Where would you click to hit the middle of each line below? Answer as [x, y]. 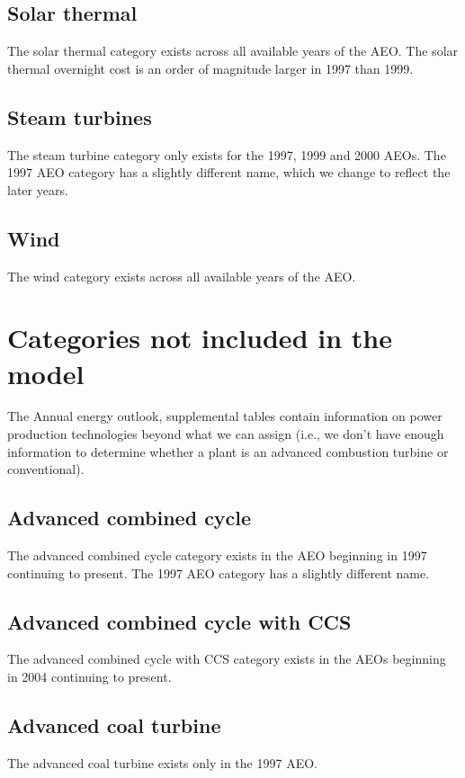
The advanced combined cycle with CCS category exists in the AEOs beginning [227, 659]
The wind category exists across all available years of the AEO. [182, 276]
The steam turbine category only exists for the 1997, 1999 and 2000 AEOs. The [227, 154]
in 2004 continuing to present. [89, 677]
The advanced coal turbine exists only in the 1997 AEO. [162, 762]
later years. [38, 189]
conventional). [46, 469]
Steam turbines [80, 116]
